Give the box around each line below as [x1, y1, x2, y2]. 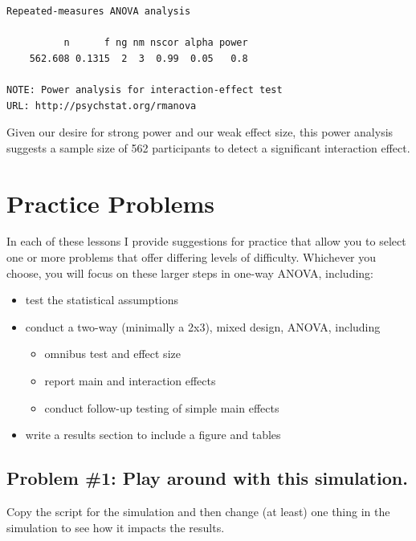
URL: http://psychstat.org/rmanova [6, 100, 197, 112]
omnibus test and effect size [44, 345, 181, 362]
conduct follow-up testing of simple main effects [44, 399, 279, 416]
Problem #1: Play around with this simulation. [6, 466, 408, 490]
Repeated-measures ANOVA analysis [6, 6, 191, 17]
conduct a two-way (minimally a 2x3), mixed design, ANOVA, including [25, 318, 381, 335]
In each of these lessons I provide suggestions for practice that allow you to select [6, 233, 406, 250]
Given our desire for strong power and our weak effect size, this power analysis [6, 124, 394, 140]
